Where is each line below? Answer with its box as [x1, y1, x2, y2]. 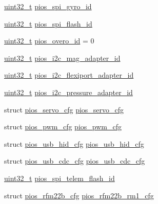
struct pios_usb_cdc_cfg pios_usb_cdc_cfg [4, 155, 145, 166]
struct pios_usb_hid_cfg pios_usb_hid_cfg [4, 138, 144, 149]
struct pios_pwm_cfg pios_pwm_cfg [4, 121, 122, 132]
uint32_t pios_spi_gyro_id [4, 1, 92, 11]
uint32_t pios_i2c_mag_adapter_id [4, 52, 121, 63]
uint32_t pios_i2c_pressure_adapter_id [4, 86, 133, 97]
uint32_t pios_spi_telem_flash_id [4, 172, 115, 183]
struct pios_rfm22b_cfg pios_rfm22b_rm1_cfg [4, 190, 154, 200]
